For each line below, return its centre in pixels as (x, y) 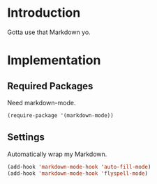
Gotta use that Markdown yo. (49, 32)
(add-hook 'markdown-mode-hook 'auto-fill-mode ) (79, 167)
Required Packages (50, 86)
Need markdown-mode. (42, 102)
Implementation (54, 60)
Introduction (44, 13)
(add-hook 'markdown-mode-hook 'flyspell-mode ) (78, 173)
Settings (26, 137)
